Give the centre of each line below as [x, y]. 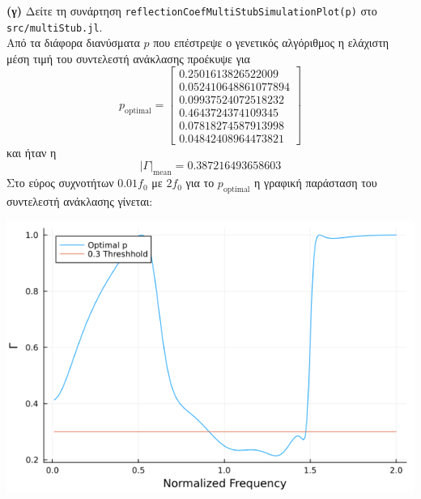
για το [200, 183]
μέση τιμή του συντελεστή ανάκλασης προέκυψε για [128, 58]
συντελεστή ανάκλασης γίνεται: [80, 200]
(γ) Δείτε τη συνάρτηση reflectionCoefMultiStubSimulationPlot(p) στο [192, 11]
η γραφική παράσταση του [316, 183]
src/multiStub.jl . [55, 26]
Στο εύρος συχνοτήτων [60, 183]
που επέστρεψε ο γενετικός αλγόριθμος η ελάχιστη [271, 43]
